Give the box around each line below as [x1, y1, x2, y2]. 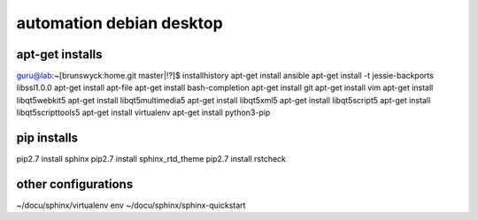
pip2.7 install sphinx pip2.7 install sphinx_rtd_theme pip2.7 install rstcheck [16, 154, 287, 164]
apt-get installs [16, 47, 103, 62]
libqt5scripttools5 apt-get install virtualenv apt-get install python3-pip [16, 107, 271, 118]
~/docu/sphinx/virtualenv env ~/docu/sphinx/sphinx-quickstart [16, 200, 246, 211]
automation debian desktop [16, 13, 223, 33]
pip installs [16, 131, 79, 146]
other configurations [16, 177, 134, 192]
